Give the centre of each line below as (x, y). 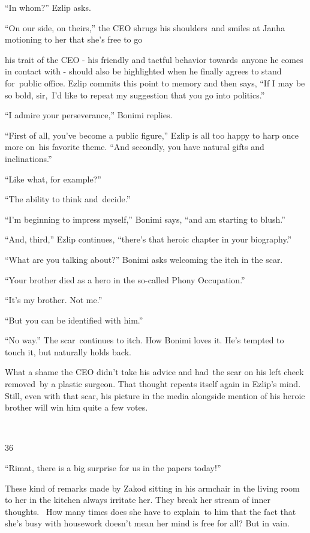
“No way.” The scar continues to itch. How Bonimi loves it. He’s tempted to (145, 340)
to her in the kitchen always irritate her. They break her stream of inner (138, 500)
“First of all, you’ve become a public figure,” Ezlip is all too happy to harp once (152, 135)
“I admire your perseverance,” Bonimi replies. (89, 115)
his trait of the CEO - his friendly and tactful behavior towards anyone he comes (154, 59)
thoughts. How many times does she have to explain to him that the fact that (151, 511)
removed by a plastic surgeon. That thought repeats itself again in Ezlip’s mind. (153, 384)
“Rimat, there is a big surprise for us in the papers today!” (113, 468)
